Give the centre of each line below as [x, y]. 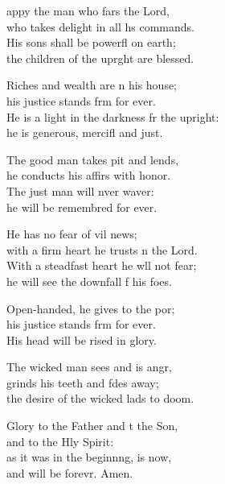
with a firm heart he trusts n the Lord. [102, 249]
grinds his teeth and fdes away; [83, 382]
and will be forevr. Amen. [70, 472]
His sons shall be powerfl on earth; [91, 42]
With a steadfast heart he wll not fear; [102, 265]
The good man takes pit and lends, [93, 159]
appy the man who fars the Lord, [88, 10]
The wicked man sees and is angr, [89, 367]
